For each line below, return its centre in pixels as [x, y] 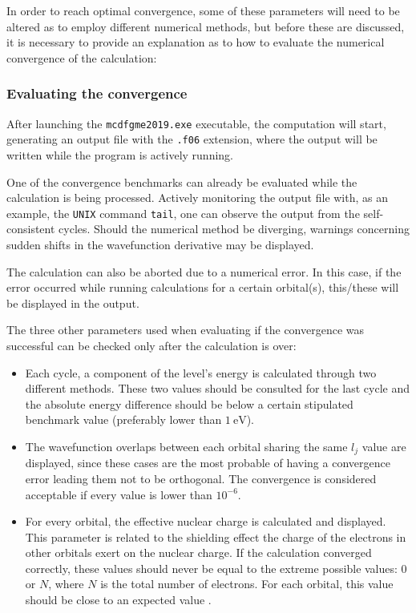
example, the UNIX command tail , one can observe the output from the [183, 213]
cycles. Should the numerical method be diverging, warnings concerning [234, 229]
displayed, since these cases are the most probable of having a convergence [208, 463]
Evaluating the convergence [97, 93]
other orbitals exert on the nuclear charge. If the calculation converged [198, 553]
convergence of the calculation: [82, 57]
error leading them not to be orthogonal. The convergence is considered [201, 478]
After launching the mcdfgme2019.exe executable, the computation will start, [196, 123]
